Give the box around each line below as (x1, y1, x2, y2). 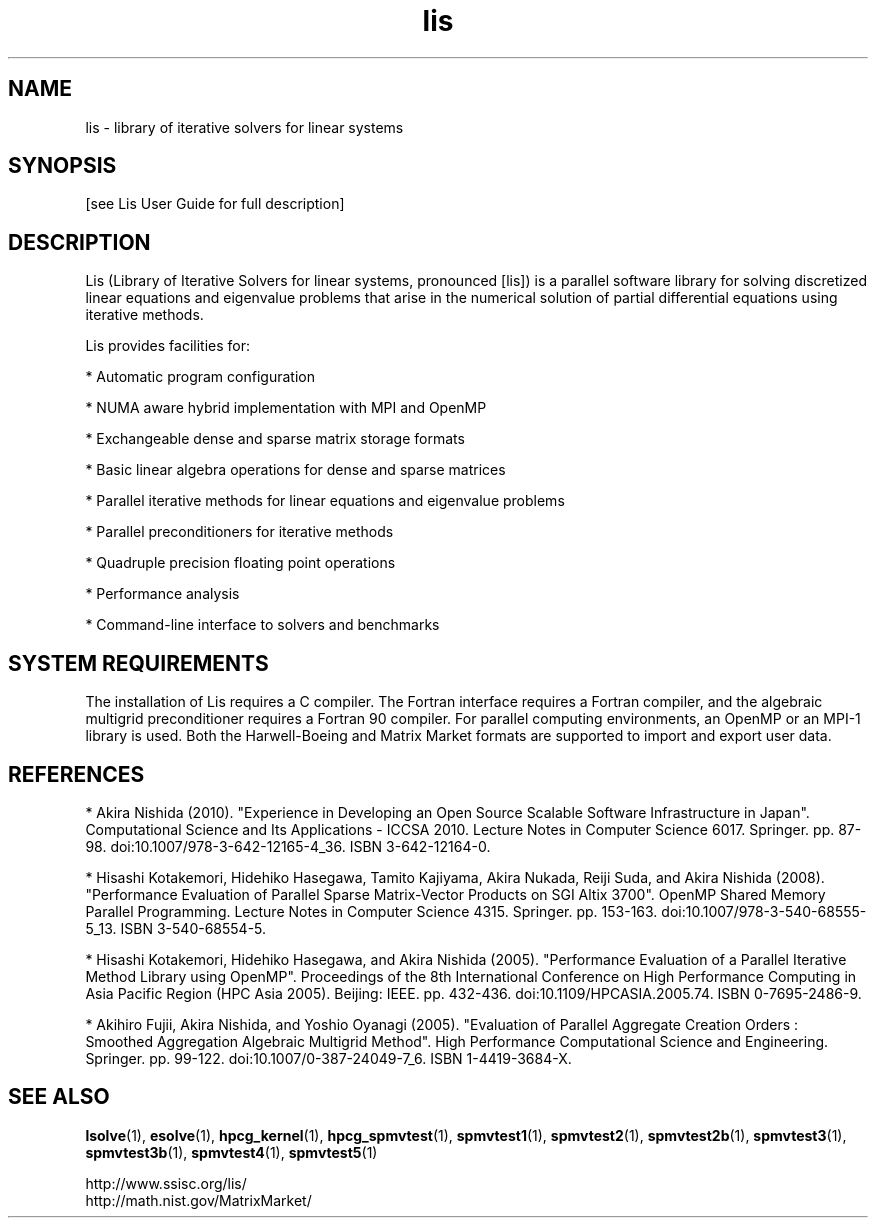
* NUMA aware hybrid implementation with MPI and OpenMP (85, 399, 487, 417)
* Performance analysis (85, 585, 240, 603)
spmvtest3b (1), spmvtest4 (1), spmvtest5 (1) (85, 1143, 378, 1161)
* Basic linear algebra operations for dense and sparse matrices (85, 461, 506, 479)
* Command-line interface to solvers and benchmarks (85, 616, 440, 634)
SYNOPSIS (8, 153, 117, 179)
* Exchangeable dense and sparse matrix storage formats (85, 430, 465, 448)
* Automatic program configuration (85, 368, 315, 386)
